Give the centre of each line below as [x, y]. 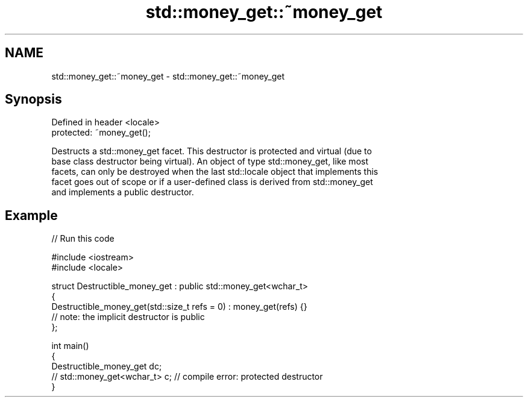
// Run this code [83, 239]
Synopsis [33, 99]
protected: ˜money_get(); [101, 133]
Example [31, 215]
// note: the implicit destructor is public [128, 317]
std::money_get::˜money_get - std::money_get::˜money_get [168, 76]
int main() [70, 346]
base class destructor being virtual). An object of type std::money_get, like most [210, 162]
